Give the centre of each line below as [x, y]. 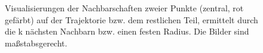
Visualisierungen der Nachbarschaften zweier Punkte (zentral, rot [124, 8]
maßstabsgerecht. [36, 43]
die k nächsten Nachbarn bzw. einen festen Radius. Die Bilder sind [127, 31]
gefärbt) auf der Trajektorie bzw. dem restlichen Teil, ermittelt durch [131, 19]
